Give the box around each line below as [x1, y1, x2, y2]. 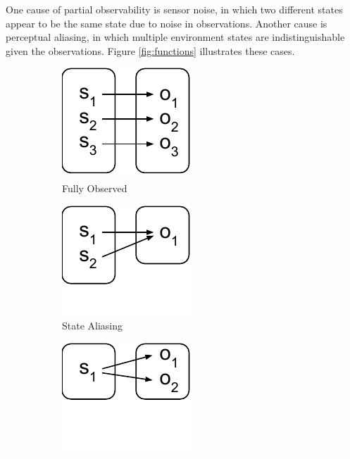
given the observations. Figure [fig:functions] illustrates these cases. [6, 43, 295, 58]
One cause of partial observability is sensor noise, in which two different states [6, 2, 343, 16]
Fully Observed [62, 180, 127, 195]
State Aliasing [62, 318, 123, 333]
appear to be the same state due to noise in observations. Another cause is [6, 15, 327, 30]
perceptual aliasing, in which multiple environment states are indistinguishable [6, 30, 345, 44]
